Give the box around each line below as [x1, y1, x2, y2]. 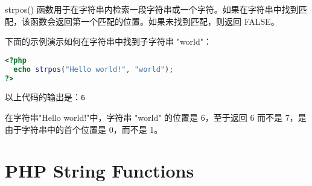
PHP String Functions [5, 158, 194, 183]
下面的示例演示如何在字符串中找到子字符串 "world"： [5, 35, 212, 48]
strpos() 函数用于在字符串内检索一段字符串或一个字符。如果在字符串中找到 [5, 3, 299, 15]
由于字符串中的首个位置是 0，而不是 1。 [5, 123, 163, 135]
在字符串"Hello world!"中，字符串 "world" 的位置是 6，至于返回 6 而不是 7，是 [5, 111, 307, 124]
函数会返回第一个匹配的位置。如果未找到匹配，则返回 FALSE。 [30, 14, 279, 27]
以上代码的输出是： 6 [5, 91, 86, 103]
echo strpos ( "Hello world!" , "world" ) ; [13, 65, 174, 74]
